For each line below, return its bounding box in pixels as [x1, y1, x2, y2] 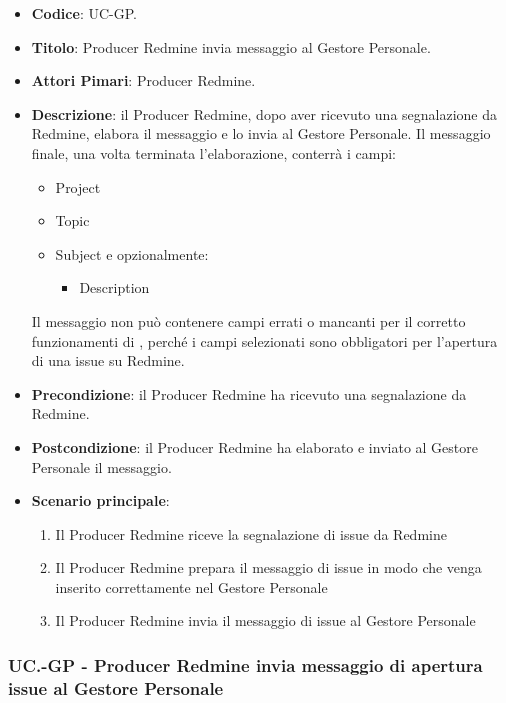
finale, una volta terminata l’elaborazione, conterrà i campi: [31, 142, 396, 163]
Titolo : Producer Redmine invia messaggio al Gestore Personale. [31, 36, 431, 57]
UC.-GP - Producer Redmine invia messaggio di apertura [8, 652, 483, 677]
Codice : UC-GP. [31, 3, 137, 23]
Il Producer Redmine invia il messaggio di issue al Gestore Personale [55, 610, 476, 631]
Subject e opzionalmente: [55, 243, 209, 264]
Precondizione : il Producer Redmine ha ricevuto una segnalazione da [31, 383, 467, 404]
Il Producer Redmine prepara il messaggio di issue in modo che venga [55, 557, 482, 578]
